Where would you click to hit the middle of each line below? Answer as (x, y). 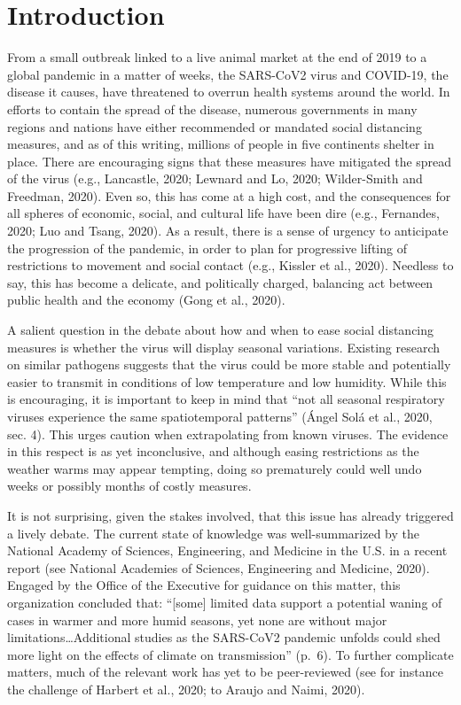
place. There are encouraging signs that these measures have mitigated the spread (230, 161)
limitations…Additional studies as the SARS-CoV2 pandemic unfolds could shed (224, 637)
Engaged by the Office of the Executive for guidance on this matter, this (204, 585)
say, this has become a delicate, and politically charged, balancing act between (220, 282)
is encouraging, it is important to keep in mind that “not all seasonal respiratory (226, 399)
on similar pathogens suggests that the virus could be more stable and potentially (229, 364)
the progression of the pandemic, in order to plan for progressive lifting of (207, 248)
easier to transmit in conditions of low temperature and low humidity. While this (227, 381)
